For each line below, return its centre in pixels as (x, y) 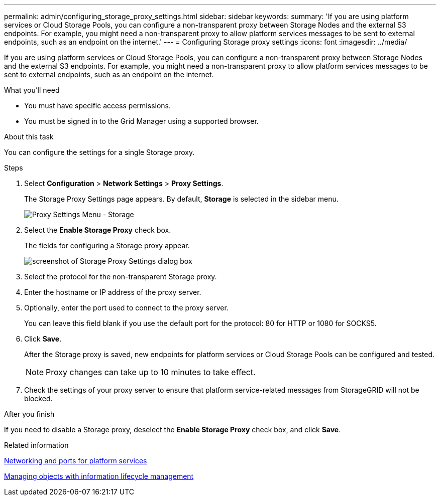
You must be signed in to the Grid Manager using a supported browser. (141, 121)
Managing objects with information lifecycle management (99, 476)
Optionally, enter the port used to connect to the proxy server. (126, 308)
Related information (36, 445)
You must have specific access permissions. (98, 106)
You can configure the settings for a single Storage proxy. (99, 152)
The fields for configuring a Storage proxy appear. (107, 245)
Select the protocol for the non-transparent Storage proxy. (121, 277)
